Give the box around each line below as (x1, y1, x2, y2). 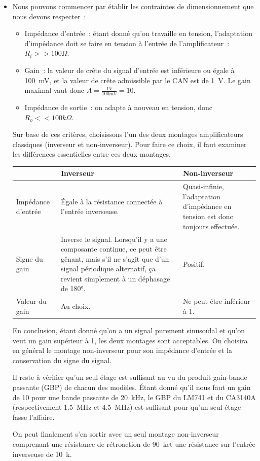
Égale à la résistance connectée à (60, 196, 163, 206)
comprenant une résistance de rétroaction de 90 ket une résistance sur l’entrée (12, 438, 255, 449)
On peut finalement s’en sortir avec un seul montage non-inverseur (12, 429, 219, 439)
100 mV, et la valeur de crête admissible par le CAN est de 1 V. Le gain (24, 75, 251, 85)
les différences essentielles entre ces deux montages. (12, 149, 171, 159)
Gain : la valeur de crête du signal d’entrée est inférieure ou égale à (24, 64, 235, 75)
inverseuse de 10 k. (12, 448, 72, 459)
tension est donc (182, 211, 233, 222)
